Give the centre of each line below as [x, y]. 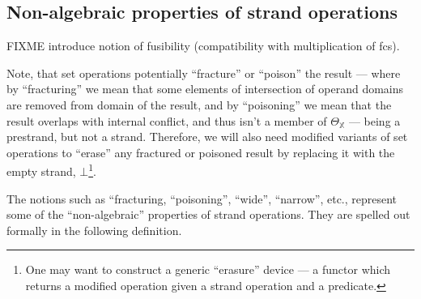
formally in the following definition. [94, 230]
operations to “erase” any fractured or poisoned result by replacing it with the [201, 152]
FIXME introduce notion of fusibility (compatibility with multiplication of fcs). [203, 46]
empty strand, [41, 171]
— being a [374, 120]
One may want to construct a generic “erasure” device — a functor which [208, 269]
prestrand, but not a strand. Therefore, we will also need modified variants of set [207, 137]
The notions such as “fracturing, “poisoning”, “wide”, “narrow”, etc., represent [202, 198]
